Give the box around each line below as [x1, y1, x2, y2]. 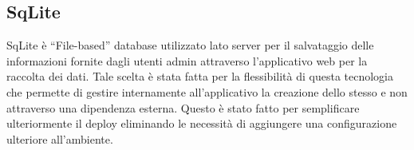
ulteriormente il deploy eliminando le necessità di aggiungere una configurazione [6, 115, 397, 132]
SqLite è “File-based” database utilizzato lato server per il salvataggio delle [6, 37, 374, 53]
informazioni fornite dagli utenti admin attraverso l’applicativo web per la [6, 52, 368, 69]
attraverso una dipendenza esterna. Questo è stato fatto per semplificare [6, 99, 360, 116]
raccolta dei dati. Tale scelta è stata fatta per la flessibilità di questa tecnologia [6, 68, 393, 85]
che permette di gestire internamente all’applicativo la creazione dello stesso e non [6, 83, 408, 100]
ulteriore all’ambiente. [6, 130, 113, 147]
